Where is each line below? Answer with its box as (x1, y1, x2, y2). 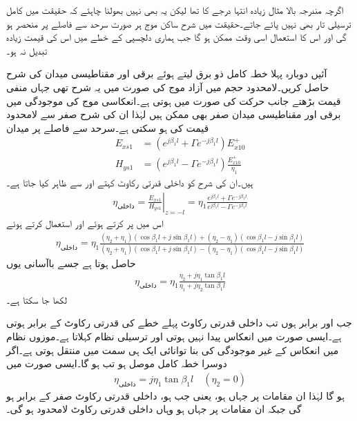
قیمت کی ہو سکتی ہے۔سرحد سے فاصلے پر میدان (6, 120, 209, 135)
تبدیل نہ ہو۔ (6, 43, 48, 57)
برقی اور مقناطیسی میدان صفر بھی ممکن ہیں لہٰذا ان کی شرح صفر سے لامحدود (6, 107, 341, 121)
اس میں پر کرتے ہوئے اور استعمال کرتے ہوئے (6, 216, 164, 231)
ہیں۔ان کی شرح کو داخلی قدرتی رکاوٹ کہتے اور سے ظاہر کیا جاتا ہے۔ (6, 175, 253, 190)
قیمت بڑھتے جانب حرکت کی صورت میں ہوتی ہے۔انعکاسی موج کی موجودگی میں (6, 93, 341, 108)
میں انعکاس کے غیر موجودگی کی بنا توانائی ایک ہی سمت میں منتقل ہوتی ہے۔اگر (6, 342, 339, 357)
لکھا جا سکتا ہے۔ (6, 292, 67, 306)
